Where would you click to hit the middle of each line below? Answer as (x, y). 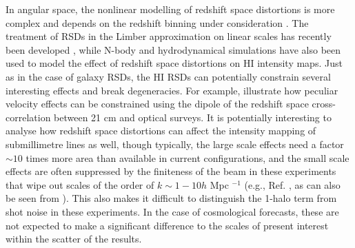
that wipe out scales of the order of (80, 184)
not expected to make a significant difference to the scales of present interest (167, 225)
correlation (28, 117)
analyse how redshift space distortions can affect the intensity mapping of (161, 131)
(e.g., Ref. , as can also (292, 184)
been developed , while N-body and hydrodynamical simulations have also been (173, 49)
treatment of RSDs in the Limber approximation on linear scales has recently (169, 36)
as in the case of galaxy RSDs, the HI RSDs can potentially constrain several (168, 76)
